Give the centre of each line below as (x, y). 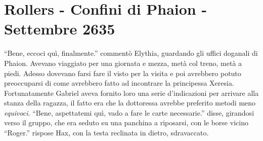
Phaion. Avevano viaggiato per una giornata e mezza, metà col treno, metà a (123, 63)
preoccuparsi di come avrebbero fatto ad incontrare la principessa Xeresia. (119, 83)
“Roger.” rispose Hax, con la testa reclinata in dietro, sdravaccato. (106, 133)
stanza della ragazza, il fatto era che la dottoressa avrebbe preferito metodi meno (130, 103)
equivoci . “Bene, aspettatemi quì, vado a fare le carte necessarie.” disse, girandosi (129, 112)
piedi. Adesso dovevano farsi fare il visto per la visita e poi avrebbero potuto (123, 73)
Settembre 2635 (60, 29)
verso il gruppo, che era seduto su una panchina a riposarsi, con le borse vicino (126, 122)
